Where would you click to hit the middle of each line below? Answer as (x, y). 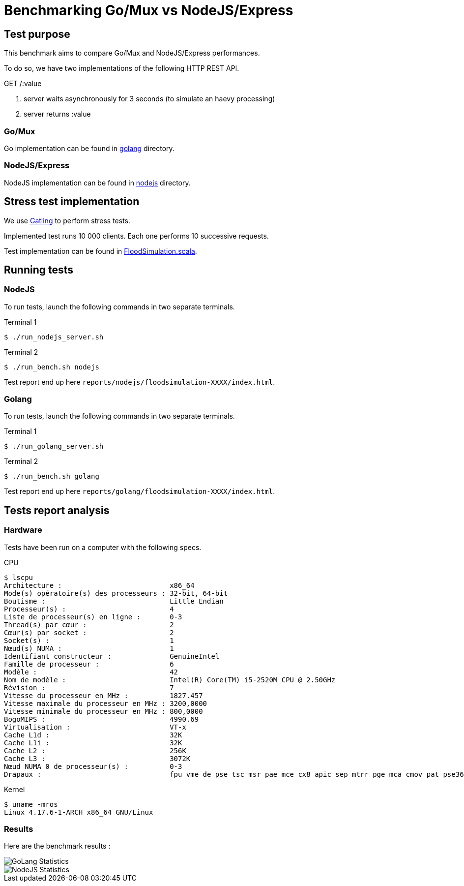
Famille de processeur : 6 (89, 664)
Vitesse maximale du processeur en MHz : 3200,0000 (106, 703)
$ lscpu (19, 577)
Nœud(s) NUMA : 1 (89, 648)
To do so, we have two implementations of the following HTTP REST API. (122, 68)
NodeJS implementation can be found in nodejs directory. (97, 183)
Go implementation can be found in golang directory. (89, 148)
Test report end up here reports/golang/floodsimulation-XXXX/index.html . (140, 491)
